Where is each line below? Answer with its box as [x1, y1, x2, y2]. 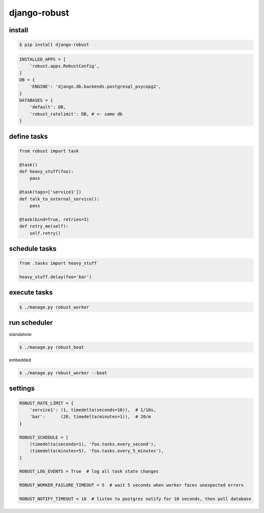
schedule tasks [9, 245, 57, 253]
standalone [9, 332, 32, 337]
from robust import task [19, 148, 79, 154]
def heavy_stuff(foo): [19, 169, 74, 175]
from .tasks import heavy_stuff [19, 261, 97, 266]
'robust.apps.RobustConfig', [29, 64, 100, 69]
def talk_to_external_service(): [19, 196, 100, 201]
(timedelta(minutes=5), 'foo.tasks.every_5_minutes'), [29, 448, 164, 454]
